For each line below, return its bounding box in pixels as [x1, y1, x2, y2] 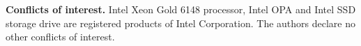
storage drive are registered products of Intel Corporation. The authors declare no [6, 15, 355, 30]
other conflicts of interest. [6, 29, 115, 44]
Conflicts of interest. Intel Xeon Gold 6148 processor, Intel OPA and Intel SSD [6, 2, 356, 16]
